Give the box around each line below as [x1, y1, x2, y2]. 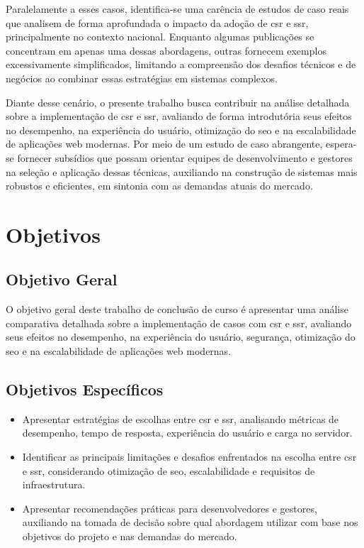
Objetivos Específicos [6, 378, 164, 400]
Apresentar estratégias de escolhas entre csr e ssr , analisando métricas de [22, 411, 339, 426]
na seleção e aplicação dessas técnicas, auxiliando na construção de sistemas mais [6, 164, 358, 179]
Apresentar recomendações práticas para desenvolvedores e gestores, [22, 500, 317, 515]
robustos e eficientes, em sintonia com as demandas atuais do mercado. [6, 178, 313, 193]
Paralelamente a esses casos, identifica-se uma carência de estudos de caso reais [6, 1, 349, 16]
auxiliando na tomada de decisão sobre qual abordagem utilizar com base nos [22, 515, 358, 530]
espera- [326, 136, 357, 151]
